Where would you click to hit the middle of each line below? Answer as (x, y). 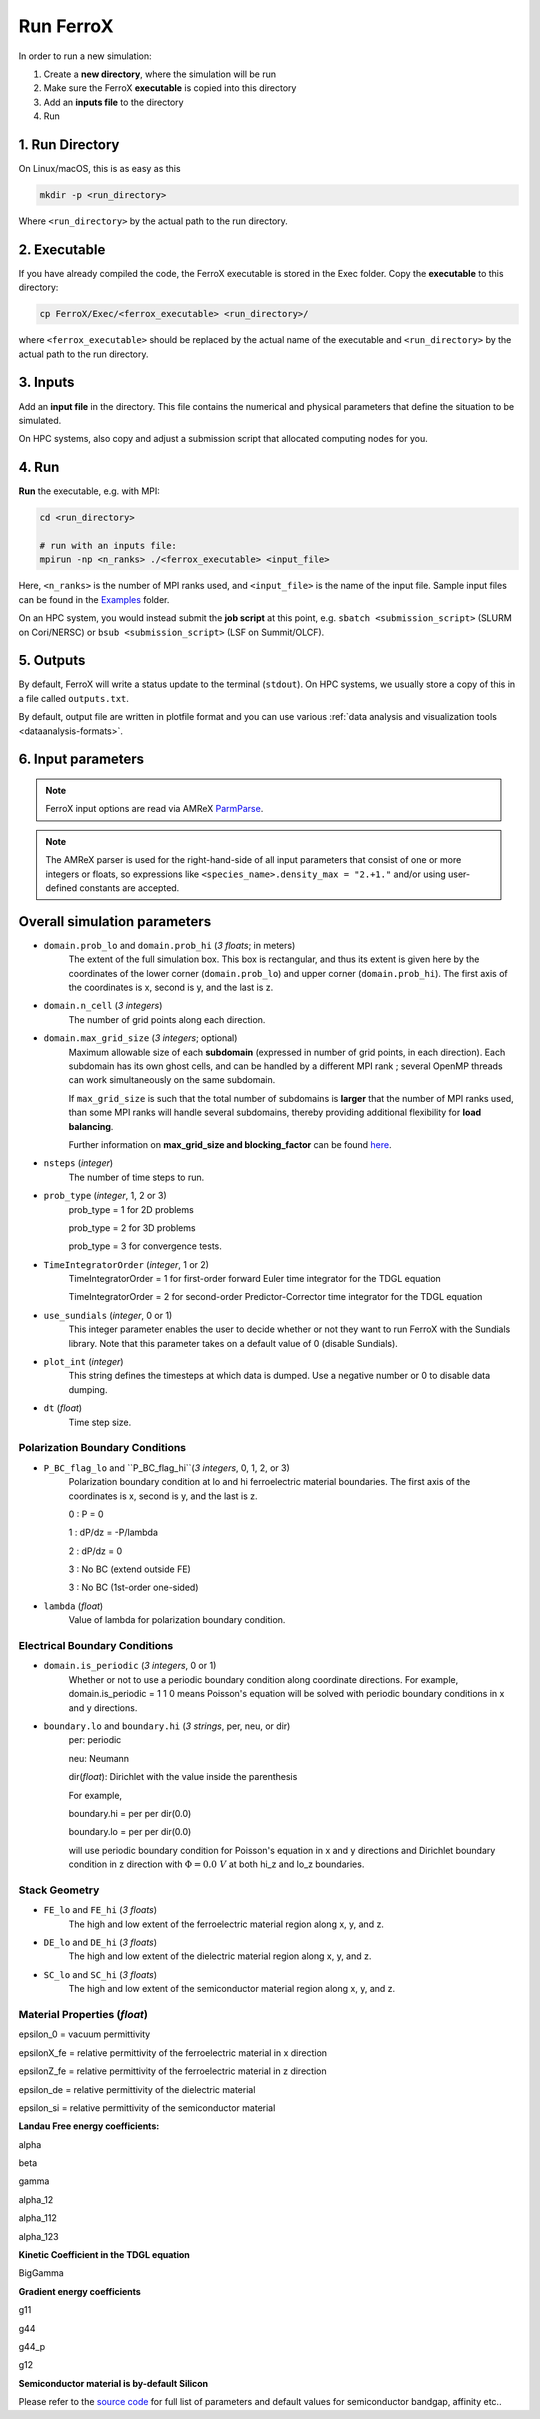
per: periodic (95, 1740)
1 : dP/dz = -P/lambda (113, 1532)
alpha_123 (38, 2236)
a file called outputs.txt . (74, 698)
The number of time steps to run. (136, 1177)
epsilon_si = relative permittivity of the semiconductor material (147, 2107)
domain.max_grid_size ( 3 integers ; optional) (140, 1038)
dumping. (88, 1389)
